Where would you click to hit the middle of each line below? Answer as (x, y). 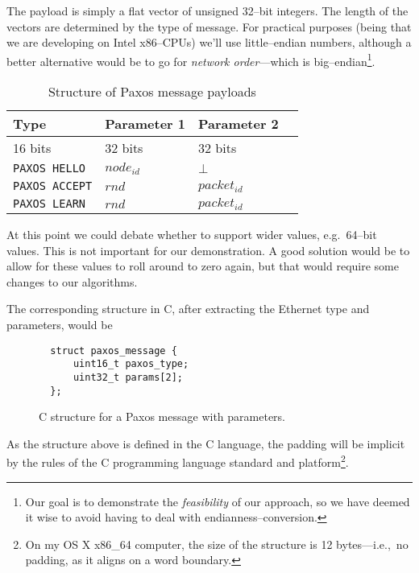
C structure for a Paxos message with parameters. (162, 416)
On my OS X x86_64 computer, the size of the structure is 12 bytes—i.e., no (217, 544)
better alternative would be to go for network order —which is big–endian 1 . (191, 60)
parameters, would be (60, 324)
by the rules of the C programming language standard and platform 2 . (178, 461)
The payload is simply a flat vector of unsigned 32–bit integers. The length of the (207, 10)
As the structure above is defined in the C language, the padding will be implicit (206, 443)
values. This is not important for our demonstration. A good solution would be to (208, 250)
